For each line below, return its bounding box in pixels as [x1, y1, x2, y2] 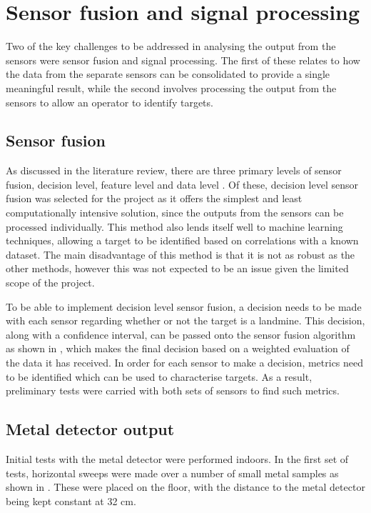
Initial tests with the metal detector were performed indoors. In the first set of [6, 452, 349, 466]
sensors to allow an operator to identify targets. [6, 94, 213, 109]
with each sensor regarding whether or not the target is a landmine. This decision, [6, 313, 365, 328]
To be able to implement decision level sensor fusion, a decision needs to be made [6, 299, 362, 314]
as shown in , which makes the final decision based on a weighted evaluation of [6, 341, 350, 356]
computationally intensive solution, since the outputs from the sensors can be [6, 205, 344, 220]
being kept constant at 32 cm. [6, 493, 136, 508]
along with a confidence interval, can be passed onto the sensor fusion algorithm [6, 327, 356, 342]
